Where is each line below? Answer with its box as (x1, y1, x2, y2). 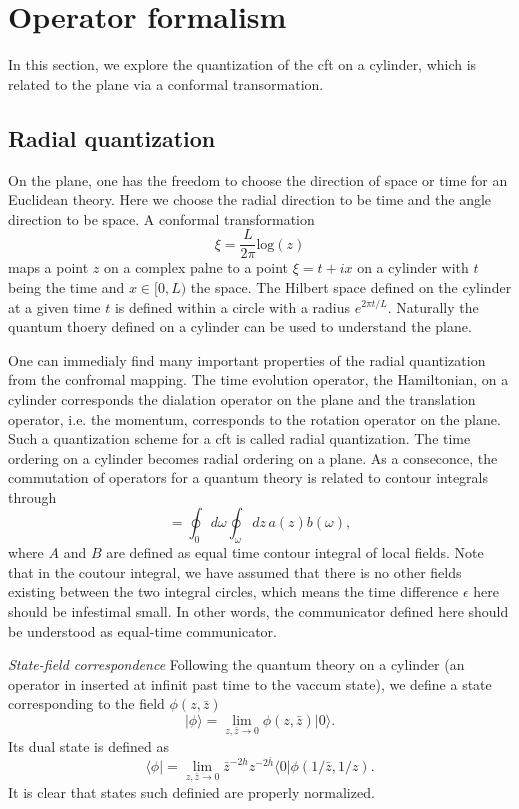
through (8, 486, 57, 507)
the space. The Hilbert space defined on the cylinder (190, 276, 512, 297)
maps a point (8, 257, 89, 278)
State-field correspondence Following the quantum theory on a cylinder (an (8, 654, 465, 675)
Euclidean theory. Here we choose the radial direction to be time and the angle (8, 189, 492, 210)
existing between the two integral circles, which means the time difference (8, 581, 459, 602)
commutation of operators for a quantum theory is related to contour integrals (8, 467, 489, 488)
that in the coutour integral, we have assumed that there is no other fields (8, 561, 462, 582)
